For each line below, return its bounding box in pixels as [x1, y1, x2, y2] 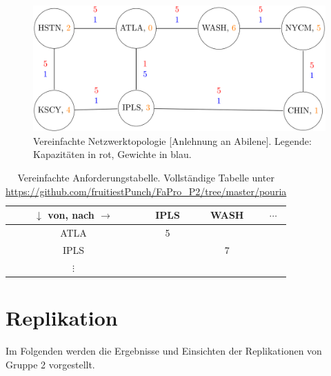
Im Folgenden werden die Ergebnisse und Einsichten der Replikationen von [6, 343, 322, 357]
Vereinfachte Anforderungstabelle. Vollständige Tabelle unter [17, 170, 274, 184]
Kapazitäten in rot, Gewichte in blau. [33, 147, 192, 161]
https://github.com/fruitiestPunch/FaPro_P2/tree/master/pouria [6, 184, 287, 198]
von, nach [48, 208, 94, 222]
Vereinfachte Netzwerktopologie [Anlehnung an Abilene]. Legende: [33, 133, 312, 148]
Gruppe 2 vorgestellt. [6, 357, 95, 371]
